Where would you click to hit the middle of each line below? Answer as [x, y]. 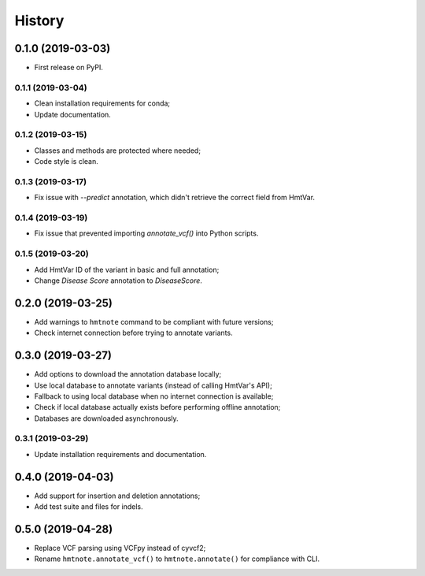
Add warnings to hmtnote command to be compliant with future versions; [154, 321]
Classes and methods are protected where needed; [117, 151]
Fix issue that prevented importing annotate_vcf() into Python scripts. [146, 233]
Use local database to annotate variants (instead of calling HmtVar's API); [153, 385]
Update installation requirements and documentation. [120, 454]
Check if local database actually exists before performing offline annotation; [157, 407]
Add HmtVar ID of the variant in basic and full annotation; [127, 269]
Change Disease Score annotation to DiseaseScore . [118, 281]
